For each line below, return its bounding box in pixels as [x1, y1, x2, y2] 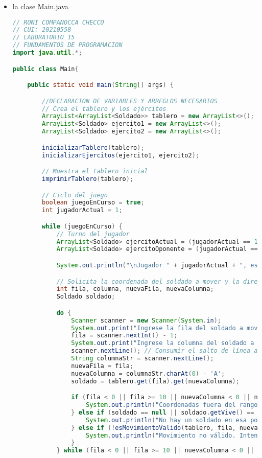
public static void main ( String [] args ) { [27, 81, 174, 89]
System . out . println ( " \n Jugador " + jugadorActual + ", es [56, 261, 258, 269]
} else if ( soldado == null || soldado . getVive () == [71, 408, 254, 416]
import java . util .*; [12, 49, 82, 57]
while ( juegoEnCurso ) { [42, 222, 123, 230]
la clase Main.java [12, 1, 68, 11]
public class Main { [12, 65, 79, 73]
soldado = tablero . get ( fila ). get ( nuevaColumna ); [71, 377, 240, 385]
